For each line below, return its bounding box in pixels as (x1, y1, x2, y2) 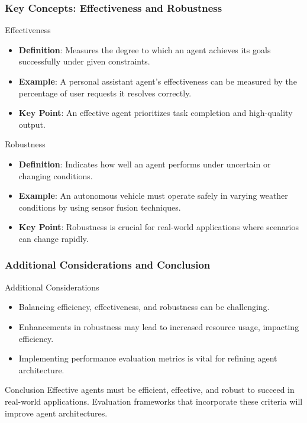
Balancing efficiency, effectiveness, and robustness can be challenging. (18, 301, 270, 313)
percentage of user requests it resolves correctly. (18, 86, 192, 99)
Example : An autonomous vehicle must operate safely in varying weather (18, 189, 288, 202)
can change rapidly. (18, 232, 89, 244)
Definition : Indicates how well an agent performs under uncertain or (18, 157, 271, 170)
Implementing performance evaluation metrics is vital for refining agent (18, 352, 277, 364)
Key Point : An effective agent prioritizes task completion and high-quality (18, 106, 293, 119)
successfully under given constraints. (18, 55, 150, 67)
